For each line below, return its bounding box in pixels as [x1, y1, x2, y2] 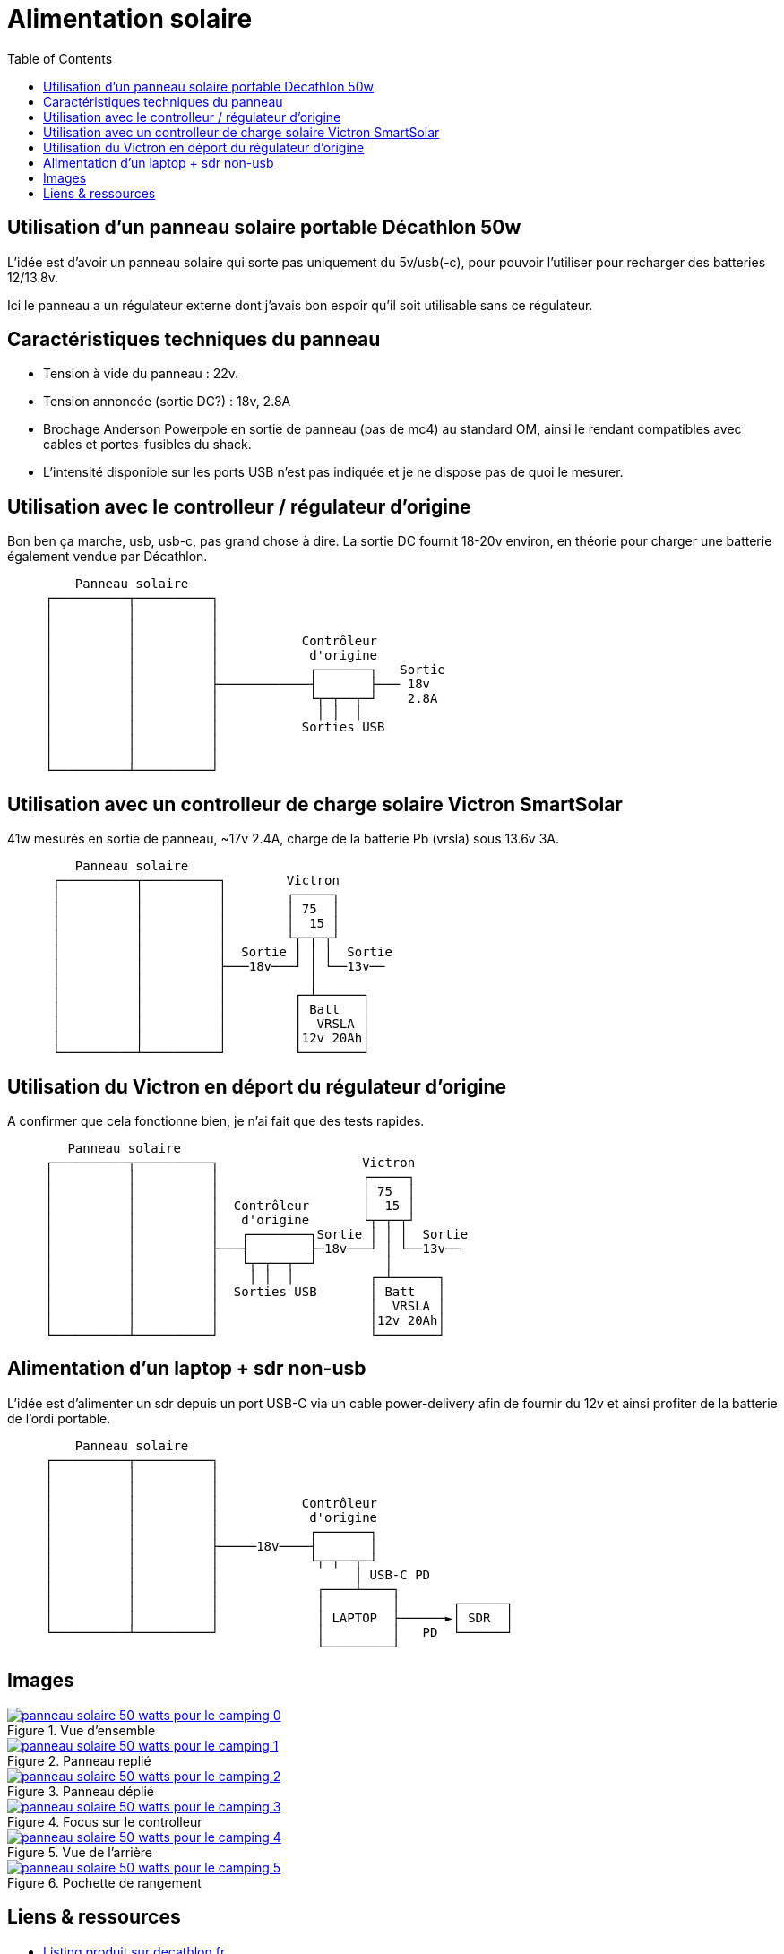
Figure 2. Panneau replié [7, 1752, 151, 1768]
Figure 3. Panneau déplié [7, 1783, 154, 1799]
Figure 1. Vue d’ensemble [7, 1722, 156, 1738]
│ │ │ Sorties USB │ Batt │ [45, 1284, 445, 1299]
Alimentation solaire [7, 4, 253, 34]
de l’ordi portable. [7, 1410, 111, 1426]
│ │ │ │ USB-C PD [45, 1567, 431, 1582]
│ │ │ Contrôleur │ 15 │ [45, 1197, 416, 1213]
